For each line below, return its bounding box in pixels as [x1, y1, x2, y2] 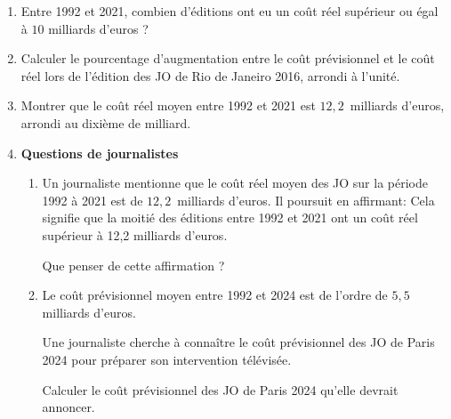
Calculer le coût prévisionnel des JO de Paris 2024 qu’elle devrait [42, 380, 399, 399]
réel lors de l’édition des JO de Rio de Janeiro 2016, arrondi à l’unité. [20, 66, 400, 85]
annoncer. [42, 398, 95, 416]
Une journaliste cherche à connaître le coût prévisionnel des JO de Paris [42, 333, 435, 351]
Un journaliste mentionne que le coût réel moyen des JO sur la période [42, 173, 428, 192]
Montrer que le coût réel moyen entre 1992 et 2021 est [20, 96, 316, 115]
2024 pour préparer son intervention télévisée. [42, 350, 292, 368]
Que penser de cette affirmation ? [42, 255, 225, 274]
